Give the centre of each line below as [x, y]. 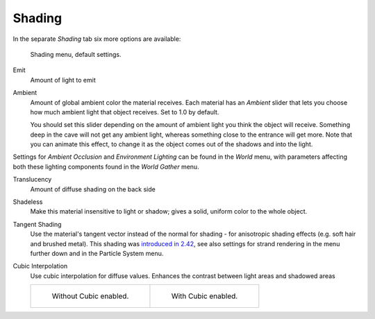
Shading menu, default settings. [76, 54]
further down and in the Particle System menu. [97, 253]
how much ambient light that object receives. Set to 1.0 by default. [125, 112]
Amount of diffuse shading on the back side [93, 189]
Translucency [32, 180]
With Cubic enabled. [205, 296]
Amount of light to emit [63, 80]
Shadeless [28, 202]
